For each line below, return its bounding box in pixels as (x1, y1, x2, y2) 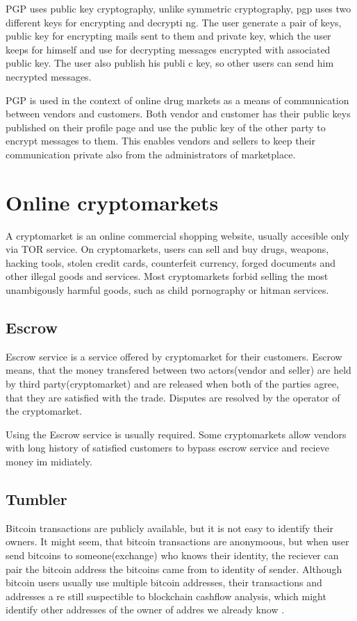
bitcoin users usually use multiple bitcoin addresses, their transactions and (6, 575, 322, 590)
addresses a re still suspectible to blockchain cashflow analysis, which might (6, 588, 326, 603)
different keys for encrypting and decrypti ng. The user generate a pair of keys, (6, 15, 342, 29)
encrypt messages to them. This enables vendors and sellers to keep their (6, 133, 315, 148)
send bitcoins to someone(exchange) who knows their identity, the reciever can (6, 547, 339, 562)
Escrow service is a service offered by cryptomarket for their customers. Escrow (6, 349, 342, 363)
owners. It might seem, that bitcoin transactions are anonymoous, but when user (6, 534, 349, 549)
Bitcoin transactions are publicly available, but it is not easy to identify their (6, 520, 333, 535)
